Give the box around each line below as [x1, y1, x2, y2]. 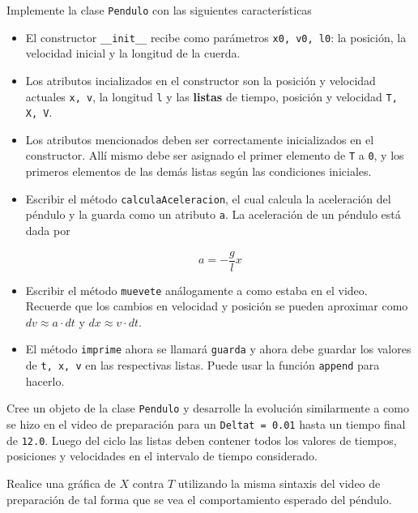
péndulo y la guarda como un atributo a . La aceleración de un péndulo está [25, 206, 401, 223]
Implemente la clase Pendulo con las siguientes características [6, 2, 312, 18]
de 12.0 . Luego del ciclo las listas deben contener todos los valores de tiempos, [6, 431, 397, 448]
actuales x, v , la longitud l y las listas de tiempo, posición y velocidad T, [25, 88, 398, 105]
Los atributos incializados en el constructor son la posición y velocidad [25, 71, 376, 88]
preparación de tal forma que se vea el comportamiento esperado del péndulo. [6, 490, 392, 507]
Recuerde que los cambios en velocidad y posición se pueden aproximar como [25, 297, 408, 314]
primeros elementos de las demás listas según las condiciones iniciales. [25, 163, 372, 180]
